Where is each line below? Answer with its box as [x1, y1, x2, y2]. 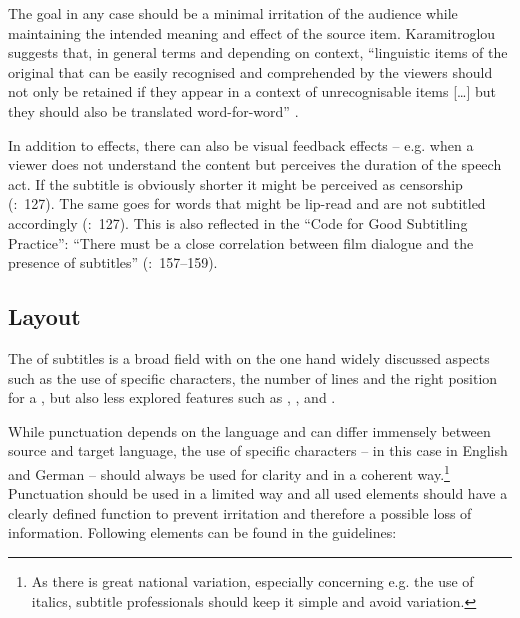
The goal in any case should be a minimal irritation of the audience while [8, 3, 458, 23]
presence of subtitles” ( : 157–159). [8, 252, 218, 273]
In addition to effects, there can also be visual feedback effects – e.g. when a [8, 134, 474, 155]
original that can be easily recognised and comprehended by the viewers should [8, 61, 493, 82]
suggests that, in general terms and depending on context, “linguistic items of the [8, 42, 508, 63]
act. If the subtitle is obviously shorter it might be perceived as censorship [8, 173, 463, 194]
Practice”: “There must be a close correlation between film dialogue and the [8, 232, 474, 253]
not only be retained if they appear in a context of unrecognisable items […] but [8, 81, 497, 102]
